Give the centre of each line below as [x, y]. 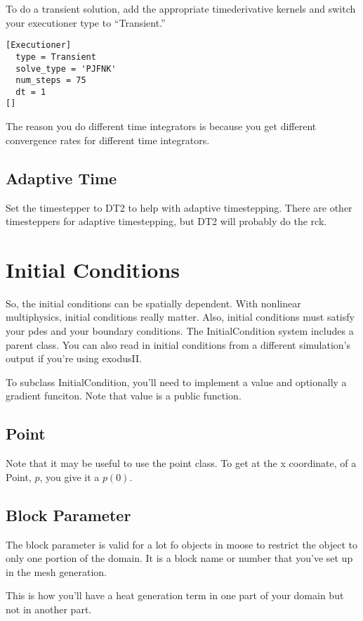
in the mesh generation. [57, 571]
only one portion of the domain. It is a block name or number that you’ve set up [179, 558]
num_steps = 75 [51, 81]
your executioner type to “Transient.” [86, 22]
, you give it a [70, 476]
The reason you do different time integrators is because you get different [161, 126]
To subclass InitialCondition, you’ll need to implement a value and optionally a [176, 382]
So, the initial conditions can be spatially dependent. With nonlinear [153, 303]
